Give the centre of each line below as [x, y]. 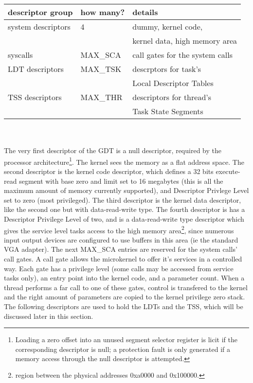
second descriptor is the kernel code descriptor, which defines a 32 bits [109, 171]
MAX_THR [101, 97]
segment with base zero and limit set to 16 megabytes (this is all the [121, 181]
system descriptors [39, 26]
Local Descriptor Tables [173, 83]
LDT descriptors [36, 69]
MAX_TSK [101, 69]
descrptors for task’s [167, 69]
